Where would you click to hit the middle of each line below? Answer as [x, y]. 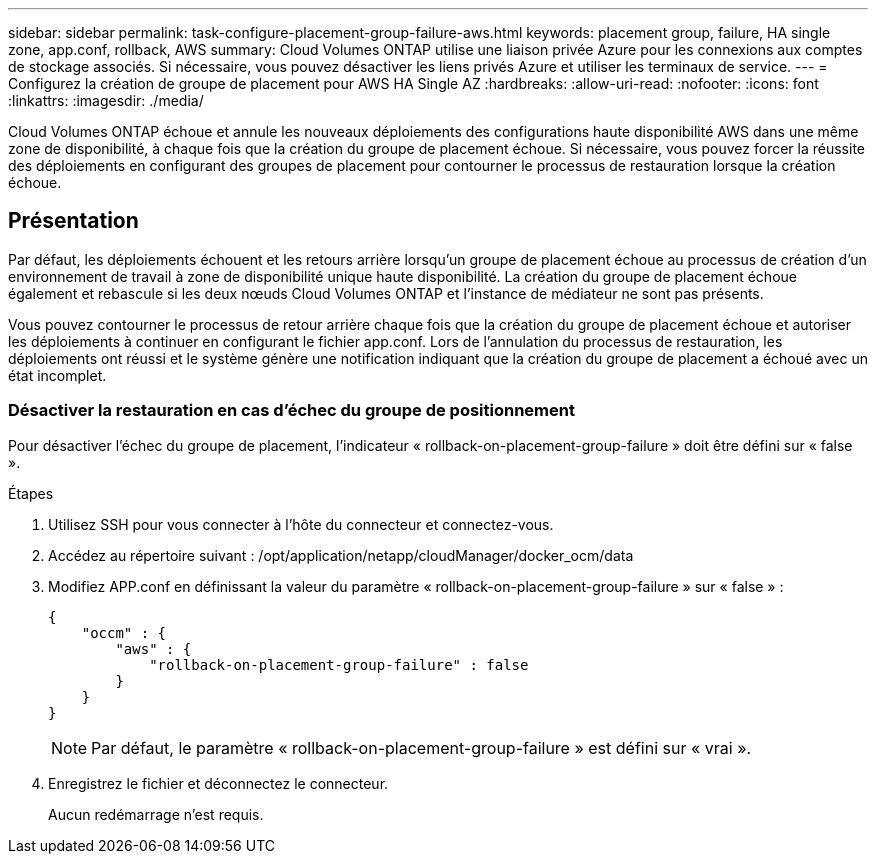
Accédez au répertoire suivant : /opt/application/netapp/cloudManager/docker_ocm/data [341, 555]
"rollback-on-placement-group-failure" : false [339, 664]
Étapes [31, 493]
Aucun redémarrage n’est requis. [156, 814]
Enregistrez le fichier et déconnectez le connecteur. [218, 783]
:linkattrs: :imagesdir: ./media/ [106, 100]
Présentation [73, 221]
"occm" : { [124, 632]
